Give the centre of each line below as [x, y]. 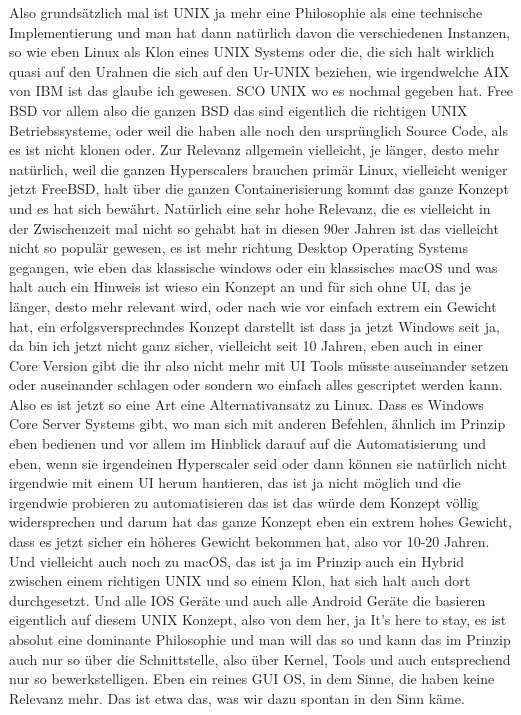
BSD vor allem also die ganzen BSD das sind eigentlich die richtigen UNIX [238, 109]
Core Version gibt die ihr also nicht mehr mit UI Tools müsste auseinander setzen [259, 364]
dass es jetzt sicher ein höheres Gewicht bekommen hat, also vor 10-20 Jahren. [249, 541]
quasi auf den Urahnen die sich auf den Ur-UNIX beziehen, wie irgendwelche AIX [259, 70]
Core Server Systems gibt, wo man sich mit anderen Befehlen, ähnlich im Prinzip [257, 423]
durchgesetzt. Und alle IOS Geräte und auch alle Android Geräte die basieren [247, 599]
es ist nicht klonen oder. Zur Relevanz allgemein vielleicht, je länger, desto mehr [254, 149]
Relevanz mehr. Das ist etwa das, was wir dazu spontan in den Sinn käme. [237, 697]
